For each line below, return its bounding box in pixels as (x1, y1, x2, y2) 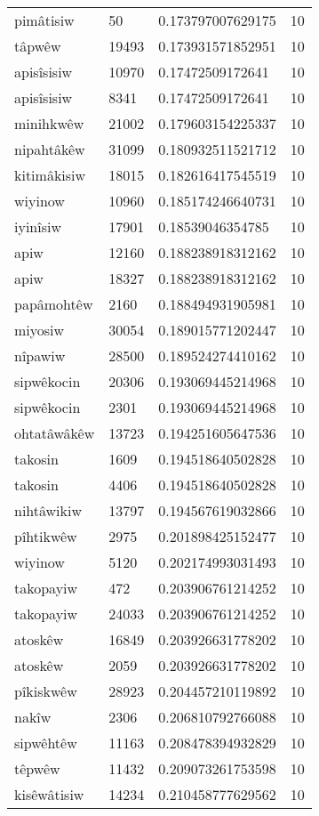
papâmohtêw (14, 294, 93, 314)
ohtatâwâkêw (14, 423, 95, 443)
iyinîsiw (14, 216, 61, 237)
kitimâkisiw (14, 165, 86, 185)
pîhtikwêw (14, 526, 77, 546)
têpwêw (14, 758, 60, 779)
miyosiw (14, 319, 65, 340)
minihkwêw (14, 113, 84, 133)
